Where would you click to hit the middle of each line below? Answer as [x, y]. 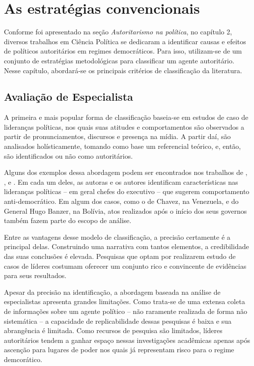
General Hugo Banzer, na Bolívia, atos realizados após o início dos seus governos [126, 211]
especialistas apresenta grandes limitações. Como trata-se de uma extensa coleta [125, 301]
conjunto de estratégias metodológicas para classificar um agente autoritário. [119, 60]
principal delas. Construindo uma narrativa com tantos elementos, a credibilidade [127, 246]
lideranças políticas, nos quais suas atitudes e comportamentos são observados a [124, 127]
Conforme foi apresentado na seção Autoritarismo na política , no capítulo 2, [118, 32]
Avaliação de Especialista [69, 97]
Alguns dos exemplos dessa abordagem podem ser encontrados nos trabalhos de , [126, 172]
